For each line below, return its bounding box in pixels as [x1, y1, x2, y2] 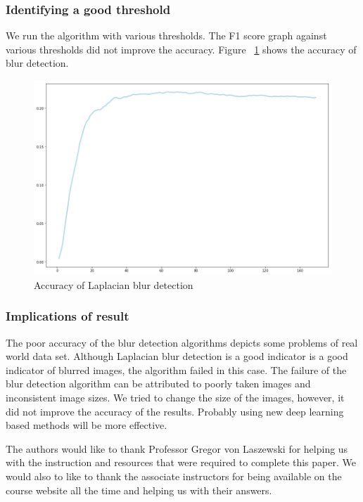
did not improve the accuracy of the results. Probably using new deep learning [6, 404, 344, 418]
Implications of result [6, 307, 129, 325]
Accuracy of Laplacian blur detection [34, 277, 193, 292]
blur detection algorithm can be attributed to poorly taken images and [6, 376, 311, 391]
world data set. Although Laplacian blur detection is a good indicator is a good [6, 349, 348, 363]
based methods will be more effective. [6, 418, 167, 432]
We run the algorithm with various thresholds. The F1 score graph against [6, 28, 327, 43]
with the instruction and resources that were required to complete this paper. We [6, 455, 356, 470]
